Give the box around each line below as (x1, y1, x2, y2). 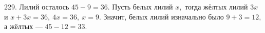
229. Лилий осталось (4, 1, 69, 11)
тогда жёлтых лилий (185, 1, 248, 11)
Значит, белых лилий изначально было (103, 11, 224, 21)
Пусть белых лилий (112, 1, 173, 11)
